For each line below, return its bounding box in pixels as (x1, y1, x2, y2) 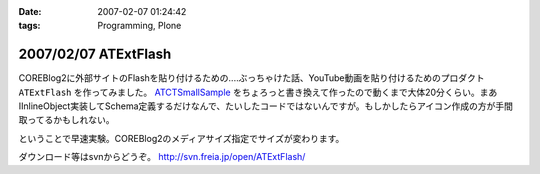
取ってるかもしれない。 (18, 114, 115, 126)
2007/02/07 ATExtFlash (18, 46, 172, 63)
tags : (18, 20, 41, 32)
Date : (18, 6, 42, 17)
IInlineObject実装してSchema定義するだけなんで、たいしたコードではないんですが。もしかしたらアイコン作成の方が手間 (18, 100, 514, 112)
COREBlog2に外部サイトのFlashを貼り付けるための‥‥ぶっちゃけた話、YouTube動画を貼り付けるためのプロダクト (18, 72, 485, 84)
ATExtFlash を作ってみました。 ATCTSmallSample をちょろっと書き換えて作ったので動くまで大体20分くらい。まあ (18, 86, 498, 98)
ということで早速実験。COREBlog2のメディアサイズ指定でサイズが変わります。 (18, 132, 345, 144)
